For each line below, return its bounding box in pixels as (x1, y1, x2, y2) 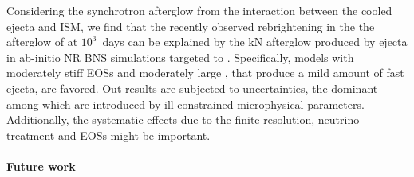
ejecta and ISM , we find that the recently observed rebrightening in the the (6, 17, 375, 34)
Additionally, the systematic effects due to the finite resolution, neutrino (6, 111, 360, 128)
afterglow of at (6, 33, 78, 50)
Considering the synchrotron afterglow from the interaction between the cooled (6, 2, 392, 18)
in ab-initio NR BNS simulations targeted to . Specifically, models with (6, 48, 354, 65)
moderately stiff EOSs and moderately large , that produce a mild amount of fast (6, 64, 404, 81)
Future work (6, 157, 76, 174)
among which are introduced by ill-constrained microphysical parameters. (6, 95, 365, 112)
